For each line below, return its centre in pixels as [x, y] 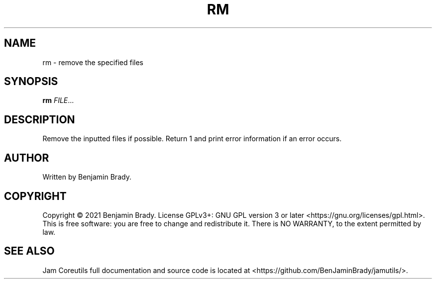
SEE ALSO [29, 251]
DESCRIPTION [40, 119]
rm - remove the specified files [93, 62]
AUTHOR [27, 158]
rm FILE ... [58, 100]
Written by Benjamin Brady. [87, 177]
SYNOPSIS [31, 82]
